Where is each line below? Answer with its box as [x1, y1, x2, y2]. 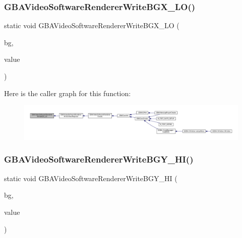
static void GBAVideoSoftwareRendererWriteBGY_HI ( [4, 173, 177, 183]
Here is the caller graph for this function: [4, 88, 131, 98]
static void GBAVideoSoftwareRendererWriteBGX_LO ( [4, 20, 179, 31]
